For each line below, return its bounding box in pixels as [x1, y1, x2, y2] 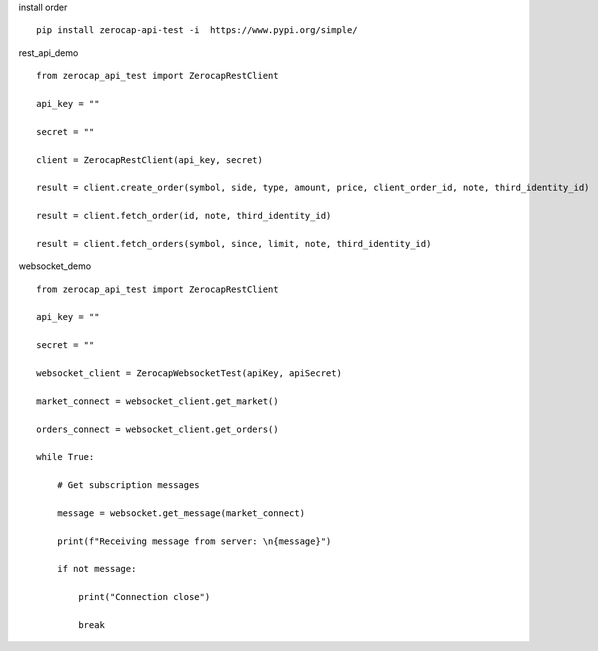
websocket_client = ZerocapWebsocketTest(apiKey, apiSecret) [36, 367, 342, 379]
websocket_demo [18, 260, 92, 272]
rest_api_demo [18, 46, 79, 59]
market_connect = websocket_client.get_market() [36, 395, 279, 407]
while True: [36, 451, 95, 463]
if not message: [56, 563, 137, 575]
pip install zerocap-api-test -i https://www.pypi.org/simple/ [36, 25, 359, 36]
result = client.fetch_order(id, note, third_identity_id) [36, 210, 332, 222]
